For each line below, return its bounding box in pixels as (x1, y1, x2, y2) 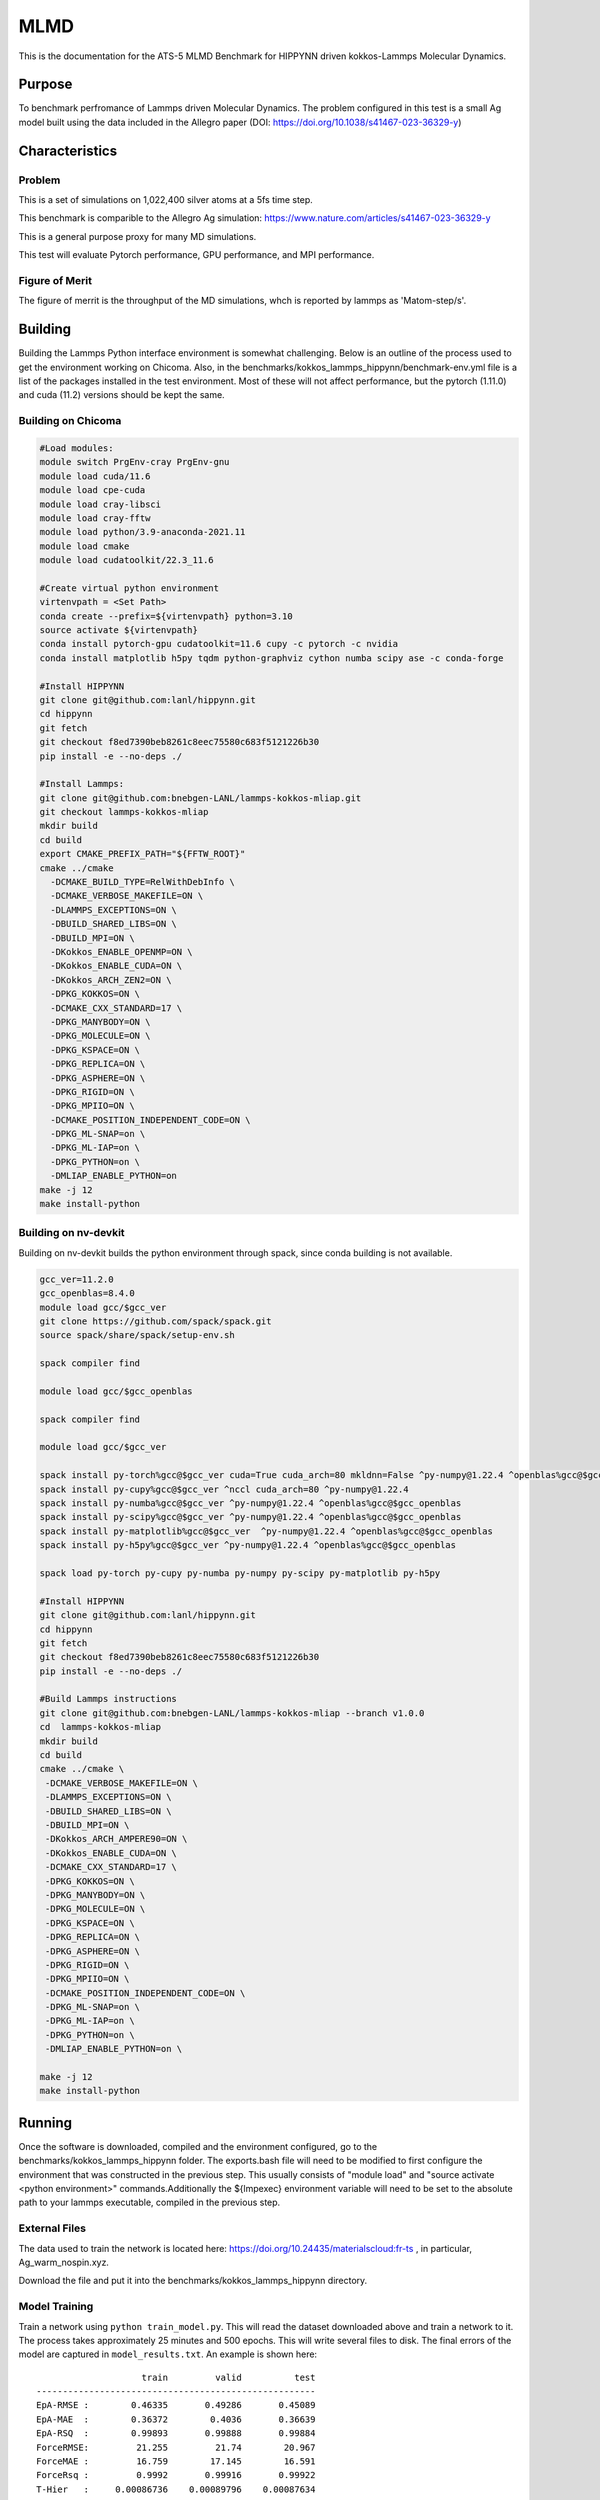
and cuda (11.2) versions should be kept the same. (18, 389, 225, 401)
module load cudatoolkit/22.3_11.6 (39, 555, 214, 566)
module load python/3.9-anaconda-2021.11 (39, 526, 246, 538)
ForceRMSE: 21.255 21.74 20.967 (36, 2441, 316, 2453)
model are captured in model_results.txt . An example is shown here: (18, 2348, 318, 2360)
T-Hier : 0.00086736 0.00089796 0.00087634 (36, 2483, 316, 2495)
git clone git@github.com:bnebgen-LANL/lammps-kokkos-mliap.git (39, 792, 362, 804)
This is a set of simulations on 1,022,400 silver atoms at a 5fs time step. (18, 194, 314, 205)
